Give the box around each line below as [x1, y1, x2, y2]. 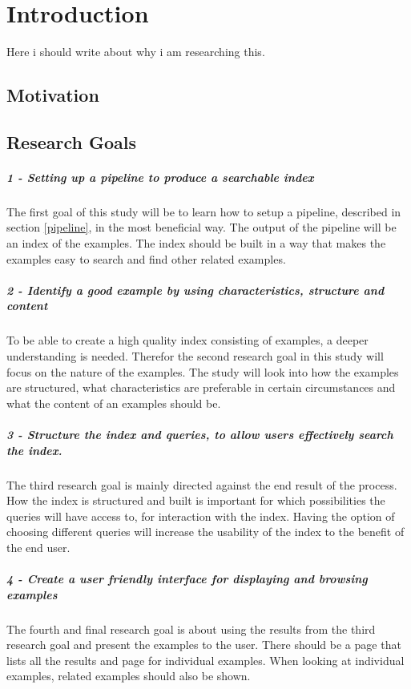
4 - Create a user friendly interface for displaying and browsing [6, 570, 368, 587]
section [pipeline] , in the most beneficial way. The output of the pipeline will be [6, 219, 397, 236]
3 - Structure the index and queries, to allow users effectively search [6, 425, 393, 442]
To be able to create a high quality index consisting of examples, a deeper [6, 332, 369, 349]
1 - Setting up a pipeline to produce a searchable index [6, 168, 314, 185]
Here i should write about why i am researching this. [6, 43, 265, 60]
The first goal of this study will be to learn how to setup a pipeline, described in [6, 203, 401, 220]
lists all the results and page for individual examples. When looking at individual [6, 651, 405, 668]
